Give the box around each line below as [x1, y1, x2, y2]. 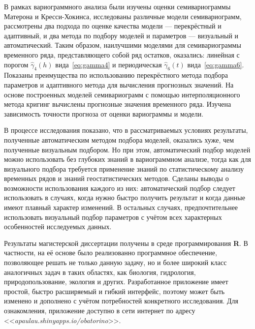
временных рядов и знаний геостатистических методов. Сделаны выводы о [4, 173, 229, 183]
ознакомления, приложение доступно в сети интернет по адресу [4, 305, 195, 316]
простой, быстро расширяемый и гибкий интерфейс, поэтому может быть [4, 286, 225, 296]
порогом [4, 59, 29, 69]
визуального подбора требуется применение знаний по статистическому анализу [4, 163, 244, 174]
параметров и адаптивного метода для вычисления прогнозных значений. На [4, 79, 234, 90]
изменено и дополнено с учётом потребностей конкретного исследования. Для [4, 296, 238, 306]
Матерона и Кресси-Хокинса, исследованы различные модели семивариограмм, [4, 11, 242, 21]
